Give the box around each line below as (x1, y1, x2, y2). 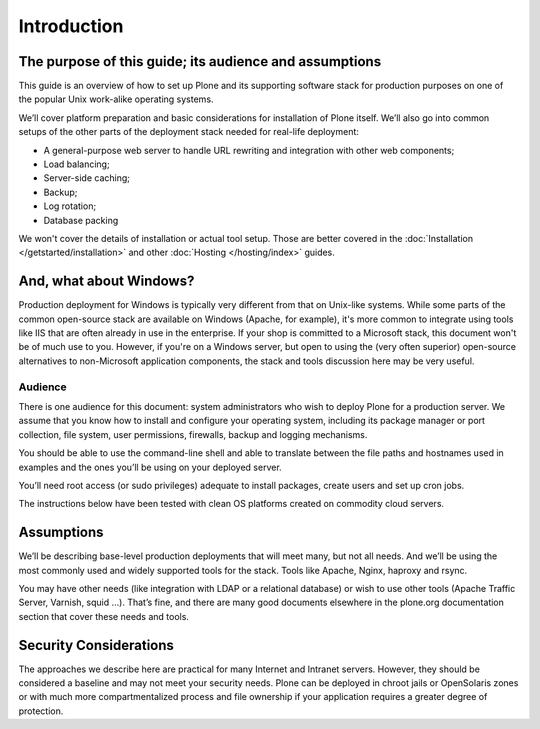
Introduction (18, 15, 124, 37)
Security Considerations (18, 636, 175, 654)
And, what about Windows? (18, 273, 195, 290)
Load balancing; (43, 158, 110, 170)
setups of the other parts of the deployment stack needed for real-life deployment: (18, 126, 360, 138)
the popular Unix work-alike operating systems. (18, 93, 214, 105)
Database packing (43, 214, 119, 226)
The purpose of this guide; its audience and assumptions (18, 53, 382, 70)
